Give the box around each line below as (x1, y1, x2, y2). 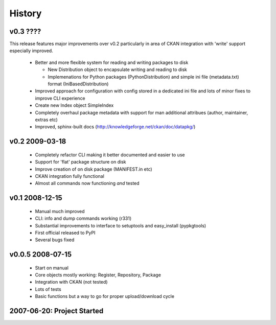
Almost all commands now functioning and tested (35, 180, 140, 187)
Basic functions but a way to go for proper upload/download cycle (35, 293, 175, 299)
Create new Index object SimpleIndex (35, 102, 114, 108)
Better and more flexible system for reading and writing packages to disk (35, 59, 189, 65)
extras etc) (35, 117, 58, 123)
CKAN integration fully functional (35, 173, 105, 179)
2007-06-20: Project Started (9, 307, 104, 315)
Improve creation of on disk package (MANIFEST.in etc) (35, 166, 153, 172)
